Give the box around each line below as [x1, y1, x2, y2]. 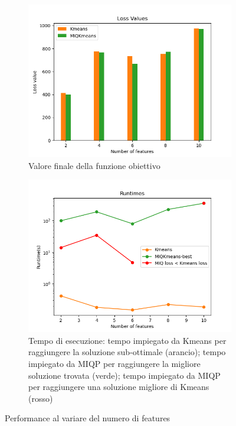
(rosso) [28, 392, 53, 404]
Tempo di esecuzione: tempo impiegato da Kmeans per [28, 334, 227, 346]
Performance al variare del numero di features [5, 412, 171, 424]
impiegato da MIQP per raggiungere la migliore [28, 357, 201, 369]
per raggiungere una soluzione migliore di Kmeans [28, 381, 209, 393]
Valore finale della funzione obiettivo [28, 159, 160, 171]
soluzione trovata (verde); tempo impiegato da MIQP [28, 369, 221, 381]
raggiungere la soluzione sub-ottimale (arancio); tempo [28, 346, 226, 358]
